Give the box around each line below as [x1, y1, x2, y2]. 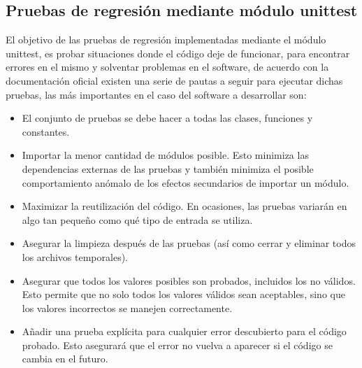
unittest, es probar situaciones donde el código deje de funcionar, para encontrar [6, 45, 350, 60]
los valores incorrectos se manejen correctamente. [22, 300, 233, 315]
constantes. [22, 124, 70, 139]
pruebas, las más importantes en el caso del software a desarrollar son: [6, 87, 307, 101]
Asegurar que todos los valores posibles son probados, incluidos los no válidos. [22, 273, 356, 288]
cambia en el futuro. [22, 351, 108, 366]
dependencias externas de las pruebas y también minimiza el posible [22, 161, 314, 176]
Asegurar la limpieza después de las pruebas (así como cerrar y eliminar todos [22, 236, 356, 250]
